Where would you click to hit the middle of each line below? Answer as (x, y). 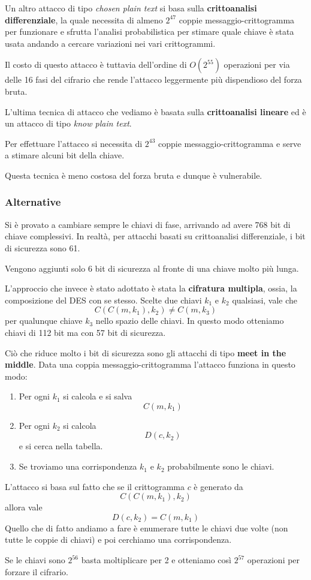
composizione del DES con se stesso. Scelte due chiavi (103, 300)
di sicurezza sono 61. (43, 247)
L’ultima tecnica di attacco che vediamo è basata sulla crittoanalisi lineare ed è (155, 111)
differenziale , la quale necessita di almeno (84, 19)
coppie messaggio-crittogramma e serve (230, 143)
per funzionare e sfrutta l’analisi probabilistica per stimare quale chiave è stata (150, 31)
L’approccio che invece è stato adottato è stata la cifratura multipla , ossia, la (151, 288)
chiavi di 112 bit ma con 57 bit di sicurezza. (85, 332)
